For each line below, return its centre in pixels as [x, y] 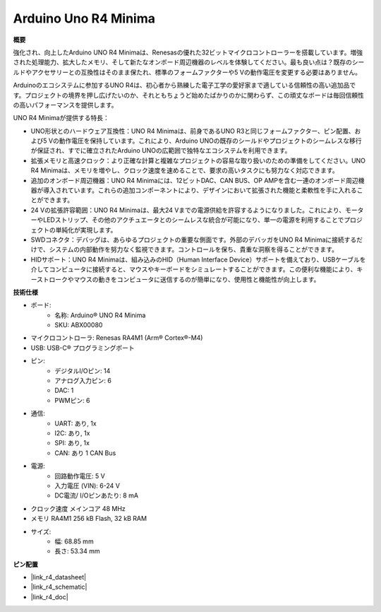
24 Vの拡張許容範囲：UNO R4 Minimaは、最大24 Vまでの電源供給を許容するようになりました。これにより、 [188, 210]
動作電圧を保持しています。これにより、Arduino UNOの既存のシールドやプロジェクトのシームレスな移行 [211, 141]
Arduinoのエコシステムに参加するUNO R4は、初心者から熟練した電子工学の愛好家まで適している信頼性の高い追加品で [185, 86]
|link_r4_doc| [49, 596]
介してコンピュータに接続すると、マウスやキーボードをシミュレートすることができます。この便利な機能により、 [194, 269]
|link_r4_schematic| [59, 587]
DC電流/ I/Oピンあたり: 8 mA [97, 495]
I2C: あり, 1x [72, 433]
